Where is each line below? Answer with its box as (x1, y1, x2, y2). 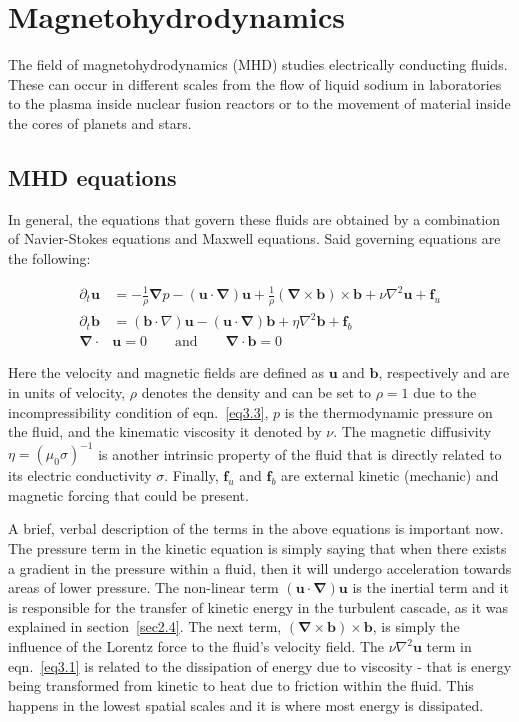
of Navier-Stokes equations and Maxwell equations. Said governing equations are (8, 228, 501, 249)
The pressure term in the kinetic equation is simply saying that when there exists (8, 538, 507, 559)
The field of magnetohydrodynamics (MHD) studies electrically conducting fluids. (8, 54, 508, 75)
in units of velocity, (8, 382, 126, 402)
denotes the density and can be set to (141, 382, 372, 402)
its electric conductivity (8, 465, 152, 486)
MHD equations (8, 161, 177, 192)
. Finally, (164, 465, 219, 486)
